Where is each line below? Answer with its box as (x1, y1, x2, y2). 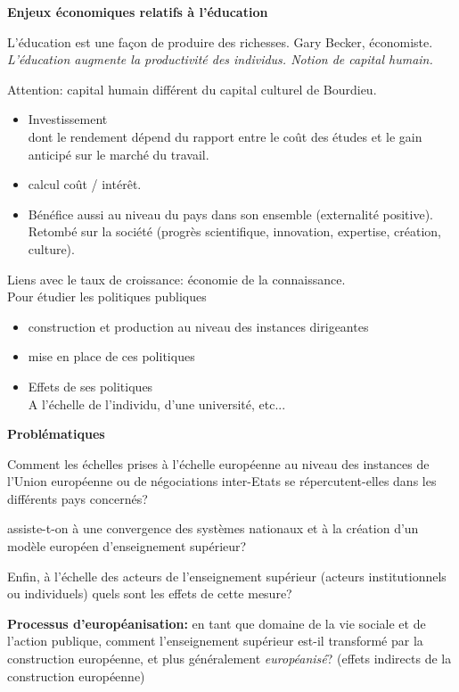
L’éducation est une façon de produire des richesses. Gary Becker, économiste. (7, 32, 433, 51)
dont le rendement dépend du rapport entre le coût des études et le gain (28, 127, 422, 145)
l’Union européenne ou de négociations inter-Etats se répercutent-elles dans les (7, 472, 437, 490)
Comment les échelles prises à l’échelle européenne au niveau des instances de (7, 454, 430, 473)
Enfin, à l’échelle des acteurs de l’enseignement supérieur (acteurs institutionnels (7, 566, 447, 585)
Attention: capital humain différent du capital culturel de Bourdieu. (7, 79, 377, 98)
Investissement (28, 110, 108, 128)
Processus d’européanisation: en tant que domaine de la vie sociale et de (7, 614, 426, 632)
